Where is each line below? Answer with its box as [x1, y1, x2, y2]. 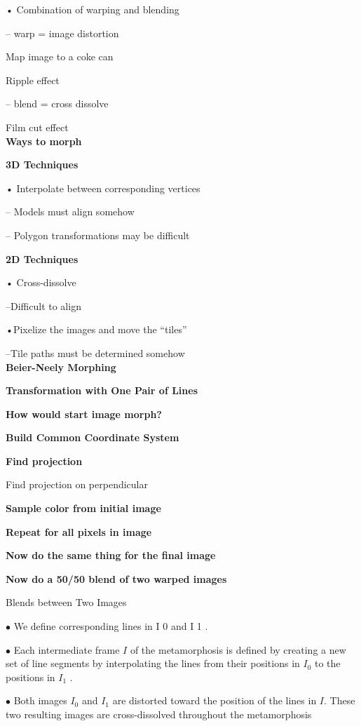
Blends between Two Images [6, 595, 127, 610]
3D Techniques [6, 157, 79, 172]
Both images [13, 693, 67, 708]
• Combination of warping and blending [6, 2, 179, 16]
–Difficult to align [6, 298, 81, 313]
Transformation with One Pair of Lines [6, 383, 198, 398]
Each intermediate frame [13, 642, 120, 657]
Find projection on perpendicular [6, 477, 148, 492]
